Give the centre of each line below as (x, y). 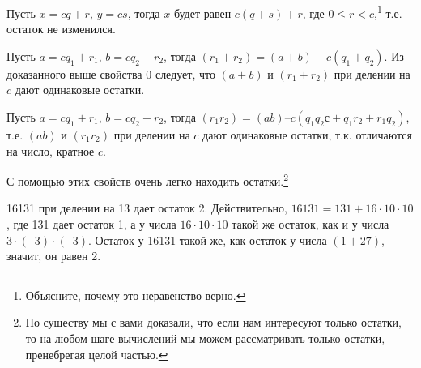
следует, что (185, 73)
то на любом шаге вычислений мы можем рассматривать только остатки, (205, 338)
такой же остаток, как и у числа (310, 224)
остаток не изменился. (61, 29)
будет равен (202, 13)
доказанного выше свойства (74, 73)
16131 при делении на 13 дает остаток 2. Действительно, (147, 208)
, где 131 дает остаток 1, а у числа (91, 224)
